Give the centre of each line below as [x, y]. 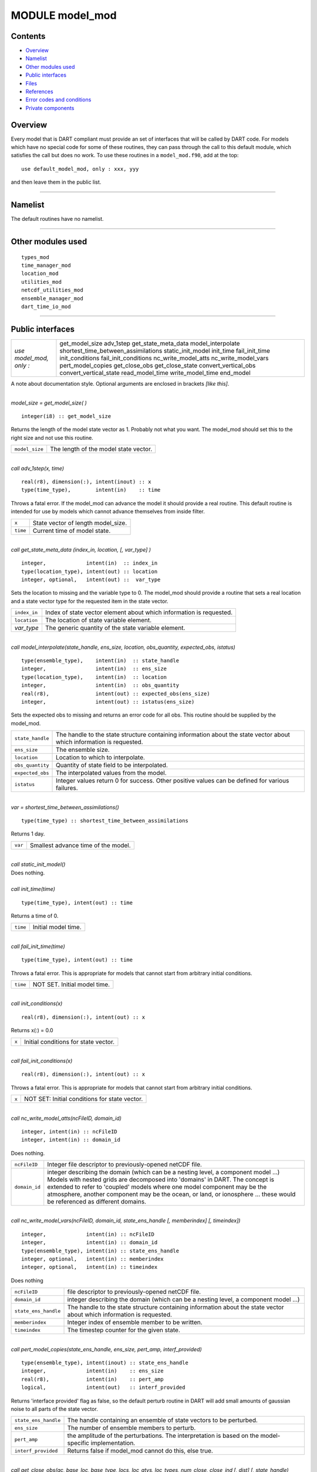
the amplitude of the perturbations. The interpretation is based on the [163, 1435]
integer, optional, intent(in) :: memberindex [92, 1259]
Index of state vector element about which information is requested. [139, 612]
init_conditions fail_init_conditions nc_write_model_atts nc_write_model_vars [164, 358]
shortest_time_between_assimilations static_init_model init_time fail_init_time [165, 350]
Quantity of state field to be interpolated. [112, 765]
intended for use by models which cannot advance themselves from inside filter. [108, 512]
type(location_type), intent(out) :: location [90, 571]
